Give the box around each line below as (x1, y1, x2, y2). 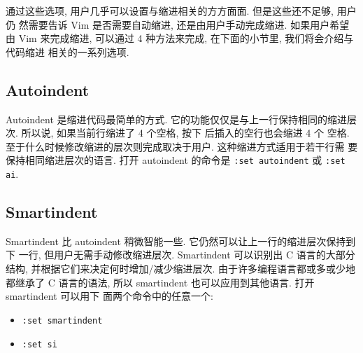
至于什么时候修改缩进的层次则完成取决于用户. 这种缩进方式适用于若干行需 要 (6, 139, 358, 153)
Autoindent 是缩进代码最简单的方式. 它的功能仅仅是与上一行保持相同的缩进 (6, 111, 348, 126)
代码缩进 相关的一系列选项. (6, 44, 129, 59)
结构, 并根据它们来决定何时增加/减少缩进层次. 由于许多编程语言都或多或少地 (6, 261, 356, 276)
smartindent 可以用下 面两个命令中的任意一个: (6, 289, 213, 303)
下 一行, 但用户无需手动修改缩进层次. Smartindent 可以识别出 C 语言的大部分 (6, 247, 355, 262)
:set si (22, 339, 57, 349)
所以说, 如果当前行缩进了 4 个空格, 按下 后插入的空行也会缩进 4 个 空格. (21, 125, 350, 140)
